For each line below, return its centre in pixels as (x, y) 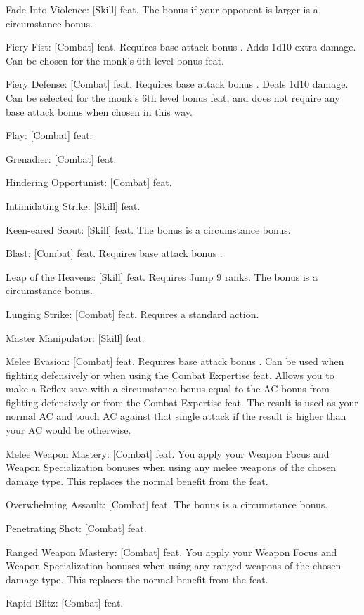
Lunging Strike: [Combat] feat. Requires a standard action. (132, 313)
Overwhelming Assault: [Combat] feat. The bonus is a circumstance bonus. (167, 504)
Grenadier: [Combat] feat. (61, 158)
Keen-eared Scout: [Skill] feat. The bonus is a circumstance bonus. (148, 229)
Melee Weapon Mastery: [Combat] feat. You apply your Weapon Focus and (168, 453)
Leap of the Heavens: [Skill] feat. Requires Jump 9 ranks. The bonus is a (162, 276)
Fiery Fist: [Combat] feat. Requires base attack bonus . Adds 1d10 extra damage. (181, 47)
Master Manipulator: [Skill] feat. (75, 337)
